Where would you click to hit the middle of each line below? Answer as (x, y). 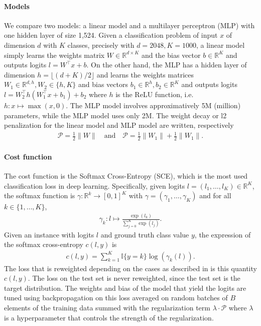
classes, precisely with (101, 45)
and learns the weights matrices (145, 74)
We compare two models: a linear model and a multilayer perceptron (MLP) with (129, 25)
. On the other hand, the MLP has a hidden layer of (167, 65)
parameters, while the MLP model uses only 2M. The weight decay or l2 (115, 115)
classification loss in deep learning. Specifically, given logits (95, 185)
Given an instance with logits (49, 234)
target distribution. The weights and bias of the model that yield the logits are (125, 288)
